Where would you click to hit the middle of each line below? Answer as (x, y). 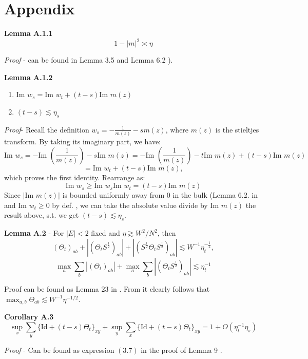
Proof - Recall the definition (47, 129)
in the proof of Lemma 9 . (181, 350)
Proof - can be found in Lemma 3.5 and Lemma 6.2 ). (89, 60)
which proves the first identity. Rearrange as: (75, 177)
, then (167, 233)
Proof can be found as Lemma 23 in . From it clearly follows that (107, 289)
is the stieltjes (237, 129)
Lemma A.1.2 (28, 77)
